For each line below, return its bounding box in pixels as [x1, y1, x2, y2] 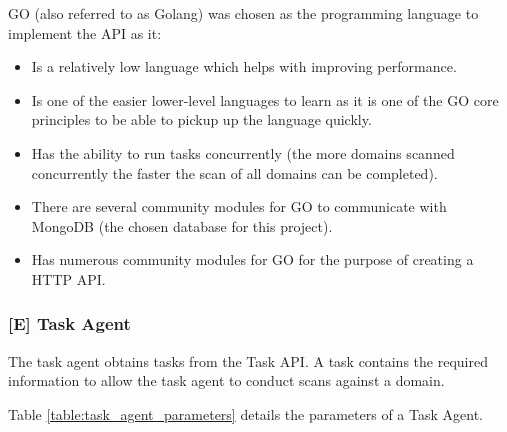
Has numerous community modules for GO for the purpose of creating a [31, 249, 474, 270]
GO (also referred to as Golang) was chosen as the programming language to [8, 3, 479, 23]
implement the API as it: [8, 22, 162, 43]
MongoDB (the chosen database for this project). [31, 215, 333, 236]
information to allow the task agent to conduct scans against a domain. [8, 370, 445, 391]
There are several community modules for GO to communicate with [31, 196, 447, 217]
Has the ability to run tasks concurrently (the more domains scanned [31, 142, 455, 163]
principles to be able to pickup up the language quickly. [31, 109, 372, 130]
